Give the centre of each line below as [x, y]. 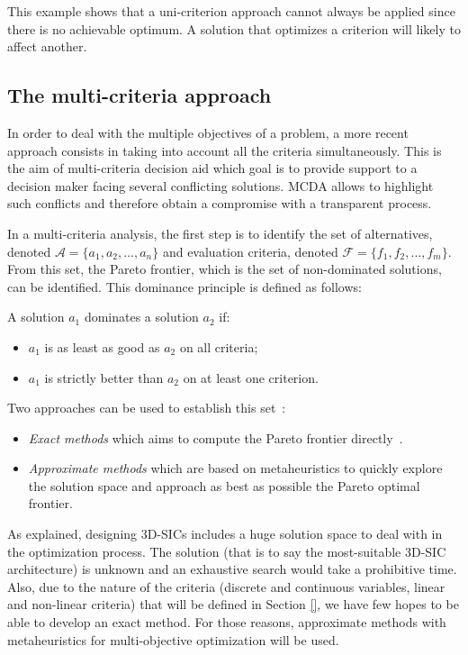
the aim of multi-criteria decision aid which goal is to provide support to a [212, 168]
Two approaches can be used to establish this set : [147, 408]
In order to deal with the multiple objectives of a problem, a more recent [208, 132]
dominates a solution [141, 317]
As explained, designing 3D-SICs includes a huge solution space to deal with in [225, 534]
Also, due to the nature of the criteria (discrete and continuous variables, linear [226, 586]
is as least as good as [102, 346]
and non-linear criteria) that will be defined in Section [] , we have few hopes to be [233, 604]
